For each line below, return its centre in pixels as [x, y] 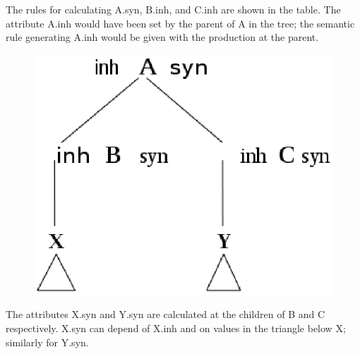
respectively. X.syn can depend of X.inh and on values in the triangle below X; [176, 328]
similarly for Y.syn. [47, 342]
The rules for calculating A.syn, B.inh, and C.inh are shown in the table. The [173, 9]
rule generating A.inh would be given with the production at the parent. [162, 37]
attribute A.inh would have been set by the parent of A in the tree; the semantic [180, 23]
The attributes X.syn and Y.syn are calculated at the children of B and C [166, 314]
